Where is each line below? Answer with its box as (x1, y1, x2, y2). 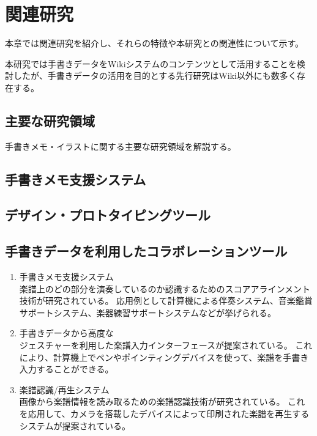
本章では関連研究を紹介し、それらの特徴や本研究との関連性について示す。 (5, 37, 304, 50)
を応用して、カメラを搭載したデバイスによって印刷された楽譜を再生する (19, 407, 310, 419)
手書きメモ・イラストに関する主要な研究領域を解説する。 (5, 139, 236, 152)
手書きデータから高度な (19, 327, 114, 339)
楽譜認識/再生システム (19, 383, 110, 396)
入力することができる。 (19, 363, 114, 375)
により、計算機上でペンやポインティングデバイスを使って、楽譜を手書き (19, 350, 309, 363)
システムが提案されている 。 (19, 419, 130, 432)
